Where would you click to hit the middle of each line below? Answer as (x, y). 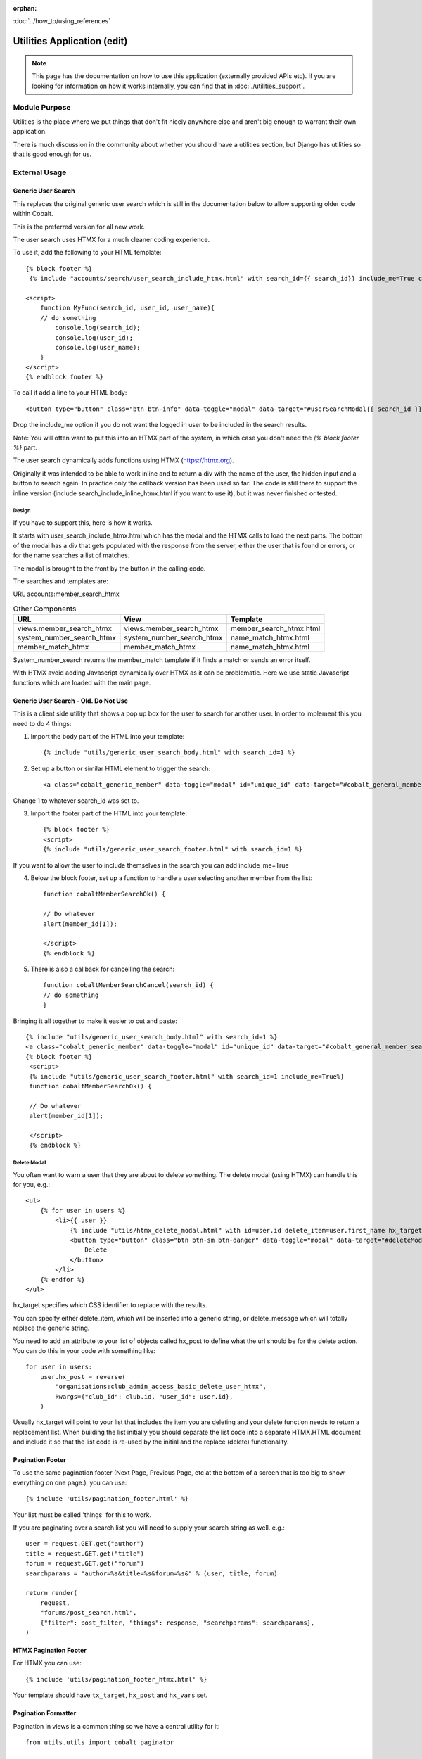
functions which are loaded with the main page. (82, 682)
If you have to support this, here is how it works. (83, 522)
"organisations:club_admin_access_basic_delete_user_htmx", (161, 1387)
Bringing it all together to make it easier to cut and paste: (95, 1021)
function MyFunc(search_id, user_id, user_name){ (127, 308)
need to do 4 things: (42, 723)
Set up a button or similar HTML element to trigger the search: (121, 768)
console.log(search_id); (98, 328)
